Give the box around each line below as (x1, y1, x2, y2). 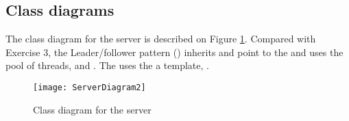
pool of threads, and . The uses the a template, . (5, 58, 209, 72)
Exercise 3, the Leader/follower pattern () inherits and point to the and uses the (5, 44, 344, 59)
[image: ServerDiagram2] (33, 82, 146, 92)
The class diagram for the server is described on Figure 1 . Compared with (5, 31, 316, 46)
